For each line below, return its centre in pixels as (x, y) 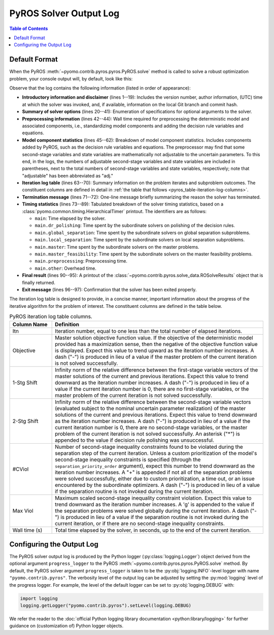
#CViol (21, 469)
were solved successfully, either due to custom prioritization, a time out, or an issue (155, 478)
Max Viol (23, 510)
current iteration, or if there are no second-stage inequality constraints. (140, 523)
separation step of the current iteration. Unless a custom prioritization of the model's (156, 453)
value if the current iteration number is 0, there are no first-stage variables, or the (152, 389)
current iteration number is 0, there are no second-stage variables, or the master (151, 427)
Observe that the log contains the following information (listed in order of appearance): (100, 88)
